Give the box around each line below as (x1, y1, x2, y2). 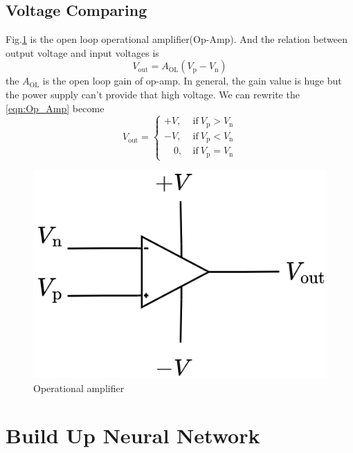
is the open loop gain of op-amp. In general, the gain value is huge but (42, 73, 342, 88)
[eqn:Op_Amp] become (6, 100, 105, 115)
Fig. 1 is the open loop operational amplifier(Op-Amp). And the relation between (6, 32, 347, 46)
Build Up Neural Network (6, 421, 260, 450)
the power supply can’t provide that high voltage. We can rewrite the (6, 87, 300, 101)
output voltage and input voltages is (6, 45, 159, 60)
